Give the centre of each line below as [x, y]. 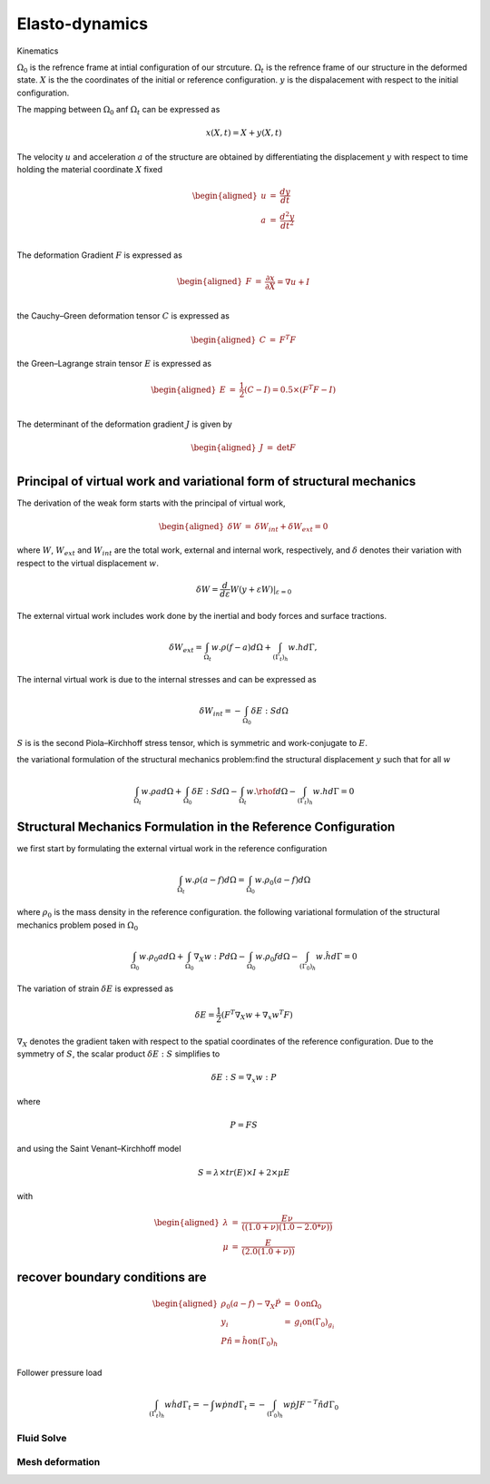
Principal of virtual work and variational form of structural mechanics [216, 481]
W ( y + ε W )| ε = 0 [261, 590]
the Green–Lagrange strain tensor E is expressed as [114, 363]
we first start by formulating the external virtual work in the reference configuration [172, 849]
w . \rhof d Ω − [271, 791]
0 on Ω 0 [308, 1304]
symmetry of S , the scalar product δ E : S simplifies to [118, 1054]
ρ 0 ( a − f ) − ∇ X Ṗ [251, 1304]
